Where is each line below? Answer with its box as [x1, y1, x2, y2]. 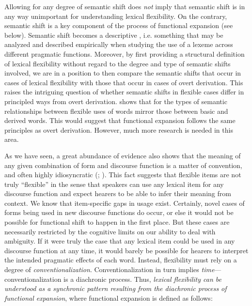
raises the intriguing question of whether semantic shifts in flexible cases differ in [4, 87, 244, 97]
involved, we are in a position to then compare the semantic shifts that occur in [4, 68, 241, 78]
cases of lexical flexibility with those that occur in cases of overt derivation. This [4, 77, 243, 87]
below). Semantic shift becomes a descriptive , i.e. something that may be [4, 30, 223, 40]
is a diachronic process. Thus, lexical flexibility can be [63, 274, 221, 284]
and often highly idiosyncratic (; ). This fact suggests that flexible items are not [4, 169, 241, 180]
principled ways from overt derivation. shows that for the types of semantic [4, 96, 227, 106]
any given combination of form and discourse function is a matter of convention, [4, 160, 242, 170]
